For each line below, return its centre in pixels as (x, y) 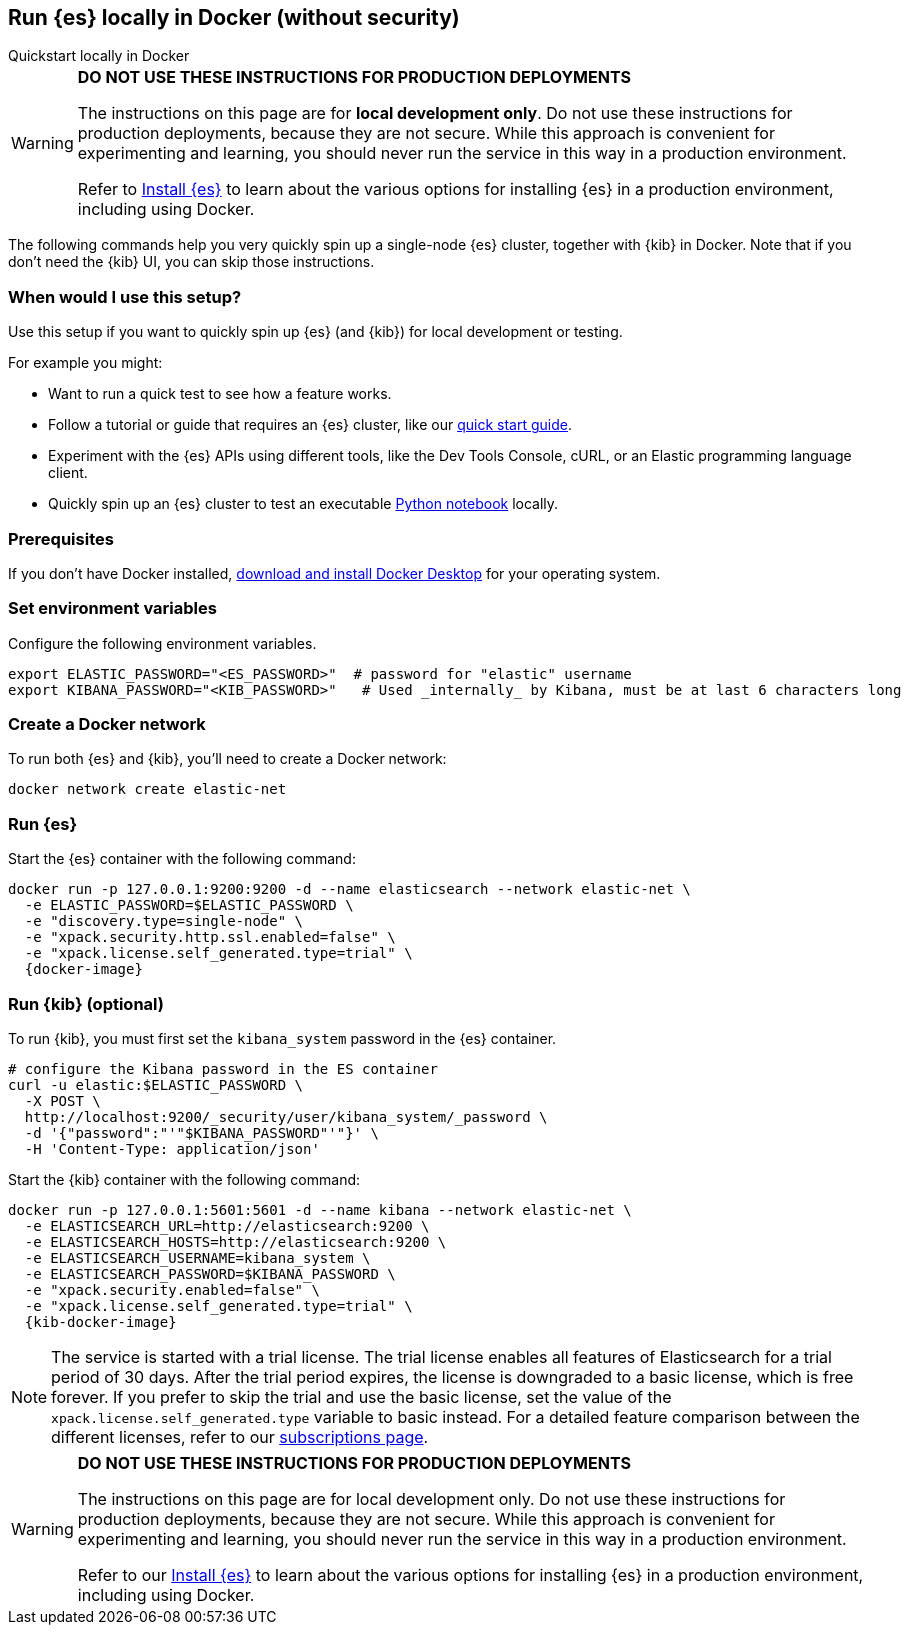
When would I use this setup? (125, 296)
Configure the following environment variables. (162, 643)
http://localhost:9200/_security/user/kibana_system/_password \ (286, 1116)
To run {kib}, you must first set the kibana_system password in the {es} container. (282, 1038)
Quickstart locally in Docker (99, 56)
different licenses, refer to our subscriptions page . (240, 1436)
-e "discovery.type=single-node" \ (164, 921)
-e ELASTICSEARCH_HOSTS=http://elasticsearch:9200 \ (235, 1241)
